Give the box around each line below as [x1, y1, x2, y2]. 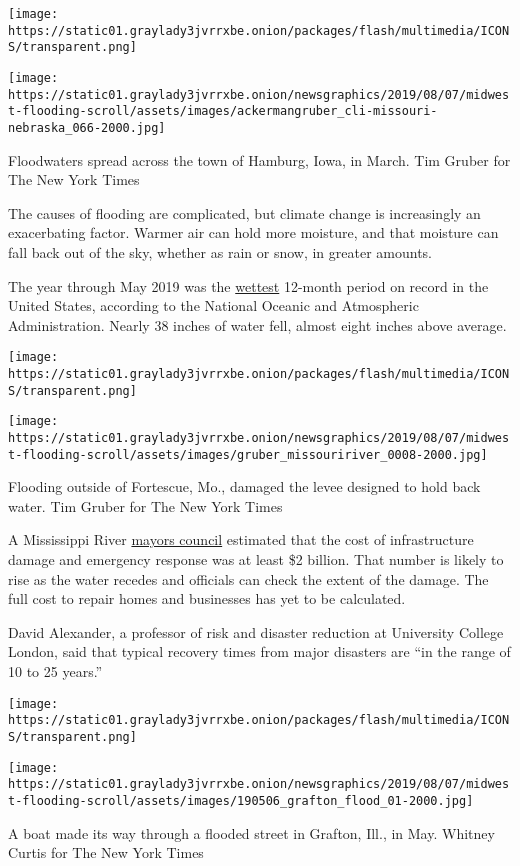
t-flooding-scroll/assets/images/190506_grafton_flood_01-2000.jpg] [8, 793, 474, 808]
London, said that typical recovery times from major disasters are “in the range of [8, 641, 511, 662]
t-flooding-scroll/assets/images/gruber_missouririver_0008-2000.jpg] [8, 447, 488, 462]
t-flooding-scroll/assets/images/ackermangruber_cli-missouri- [8, 104, 438, 119]
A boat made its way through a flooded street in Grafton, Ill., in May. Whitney [8, 822, 495, 843]
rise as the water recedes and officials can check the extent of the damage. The [8, 568, 489, 589]
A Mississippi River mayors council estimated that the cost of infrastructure [8, 529, 474, 550]
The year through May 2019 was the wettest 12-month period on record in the [8, 275, 489, 296]
